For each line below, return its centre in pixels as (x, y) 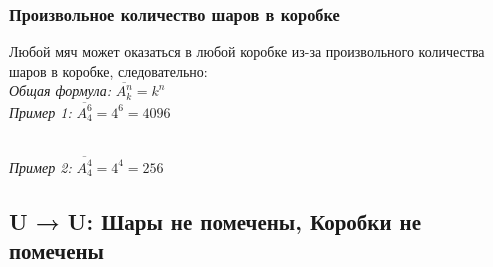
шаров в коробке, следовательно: (108, 70)
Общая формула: (60, 90)
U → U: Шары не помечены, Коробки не (215, 220)
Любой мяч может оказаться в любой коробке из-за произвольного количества (247, 51)
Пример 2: (40, 166)
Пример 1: (40, 111)
